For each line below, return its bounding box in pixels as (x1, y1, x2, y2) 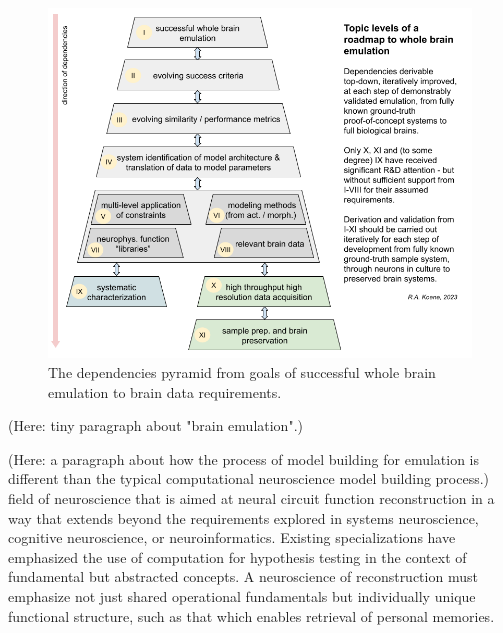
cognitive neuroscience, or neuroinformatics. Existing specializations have (8, 527, 456, 548)
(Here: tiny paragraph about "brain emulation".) (8, 415, 303, 436)
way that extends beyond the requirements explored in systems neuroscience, (8, 507, 479, 528)
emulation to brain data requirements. (48, 381, 282, 402)
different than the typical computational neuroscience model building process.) (8, 468, 490, 489)
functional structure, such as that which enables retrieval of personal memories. (8, 605, 495, 626)
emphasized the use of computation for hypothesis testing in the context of (8, 546, 467, 567)
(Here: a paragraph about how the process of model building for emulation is (8, 448, 480, 469)
